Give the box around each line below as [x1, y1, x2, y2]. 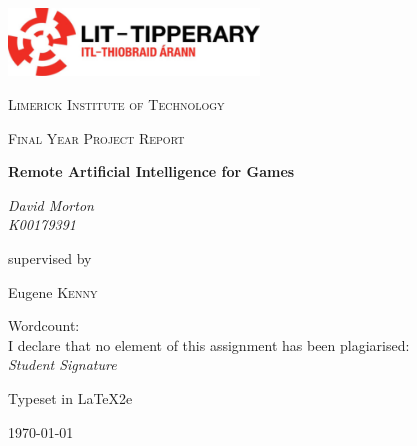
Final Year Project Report [8, 127, 185, 148]
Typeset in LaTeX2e [8, 387, 133, 408]
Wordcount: [8, 315, 80, 336]
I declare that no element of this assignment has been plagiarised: [8, 334, 410, 355]
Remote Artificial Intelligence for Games [8, 161, 295, 182]
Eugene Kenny [8, 281, 98, 302]
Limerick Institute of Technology [8, 94, 225, 115]
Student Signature [8, 354, 117, 375]
